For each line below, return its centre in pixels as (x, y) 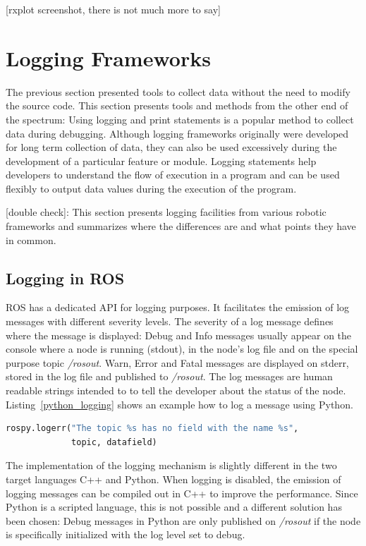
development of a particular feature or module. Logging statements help (161, 160)
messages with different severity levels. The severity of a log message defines (170, 321)
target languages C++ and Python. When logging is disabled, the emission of (173, 479)
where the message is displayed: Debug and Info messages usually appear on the (179, 335)
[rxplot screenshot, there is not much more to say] (113, 9)
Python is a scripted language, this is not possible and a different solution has (174, 507)
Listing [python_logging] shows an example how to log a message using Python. (179, 404)
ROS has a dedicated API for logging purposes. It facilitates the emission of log (178, 307)
